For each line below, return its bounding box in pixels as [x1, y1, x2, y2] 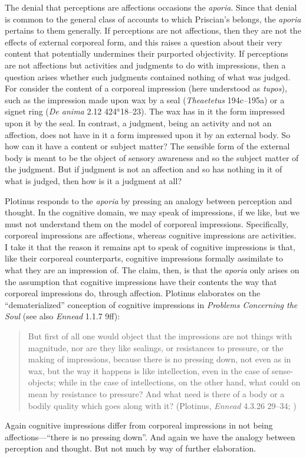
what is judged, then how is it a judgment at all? [5, 174, 182, 187]
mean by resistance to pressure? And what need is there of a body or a [28, 388, 285, 400]
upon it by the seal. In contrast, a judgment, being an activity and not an [5, 116, 272, 129]
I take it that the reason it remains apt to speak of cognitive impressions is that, [5, 240, 295, 253]
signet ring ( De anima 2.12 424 [5, 105, 117, 117]
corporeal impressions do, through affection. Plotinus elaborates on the [5, 287, 261, 299]
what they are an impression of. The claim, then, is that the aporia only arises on [5, 264, 300, 276]
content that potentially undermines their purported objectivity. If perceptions [5, 47, 288, 60]
